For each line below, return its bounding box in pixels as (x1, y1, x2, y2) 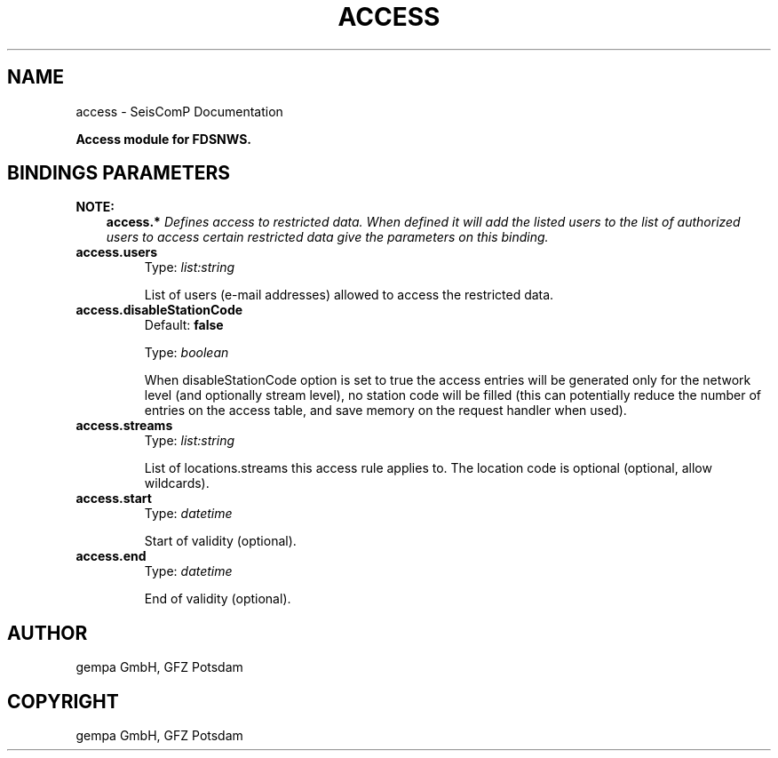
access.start (75, 491, 152, 507)
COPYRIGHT (7, 690, 119, 713)
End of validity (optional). (144, 591, 291, 607)
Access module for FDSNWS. (75, 131, 252, 147)
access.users (75, 244, 158, 260)
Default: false (144, 317, 224, 333)
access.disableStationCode (75, 302, 243, 318)
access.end (75, 548, 147, 564)
